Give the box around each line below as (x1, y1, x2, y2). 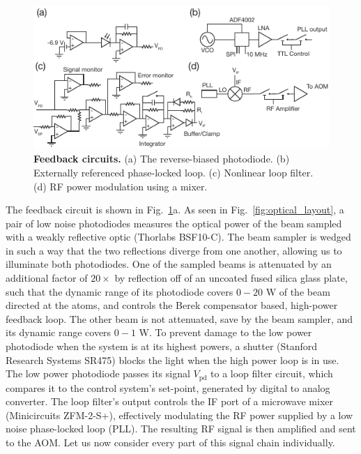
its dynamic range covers (6, 325, 112, 340)
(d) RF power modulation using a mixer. (33, 179, 208, 193)
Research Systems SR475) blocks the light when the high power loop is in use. (6, 352, 339, 367)
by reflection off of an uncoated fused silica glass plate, (114, 271, 348, 285)
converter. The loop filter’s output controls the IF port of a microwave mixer (6, 394, 333, 409)
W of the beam (266, 284, 330, 298)
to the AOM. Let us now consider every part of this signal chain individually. (6, 435, 335, 450)
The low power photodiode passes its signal (6, 366, 190, 381)
